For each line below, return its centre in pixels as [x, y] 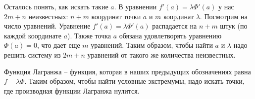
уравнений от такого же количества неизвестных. [161, 54]
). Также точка [89, 35]
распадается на [175, 26]
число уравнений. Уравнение [47, 26]
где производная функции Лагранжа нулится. [72, 90]
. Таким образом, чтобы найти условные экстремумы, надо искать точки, [134, 81]
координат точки [116, 16]
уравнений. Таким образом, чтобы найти [152, 45]
